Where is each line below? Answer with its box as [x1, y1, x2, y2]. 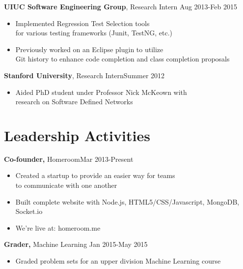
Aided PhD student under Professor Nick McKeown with [15, 87, 187, 97]
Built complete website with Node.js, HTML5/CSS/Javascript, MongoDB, [15, 196, 240, 207]
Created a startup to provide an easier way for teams [15, 170, 175, 180]
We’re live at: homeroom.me [15, 222, 101, 233]
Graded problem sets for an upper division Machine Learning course [15, 256, 221, 266]
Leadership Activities [4, 125, 150, 145]
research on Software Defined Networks [15, 96, 133, 107]
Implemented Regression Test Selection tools [15, 18, 150, 28]
